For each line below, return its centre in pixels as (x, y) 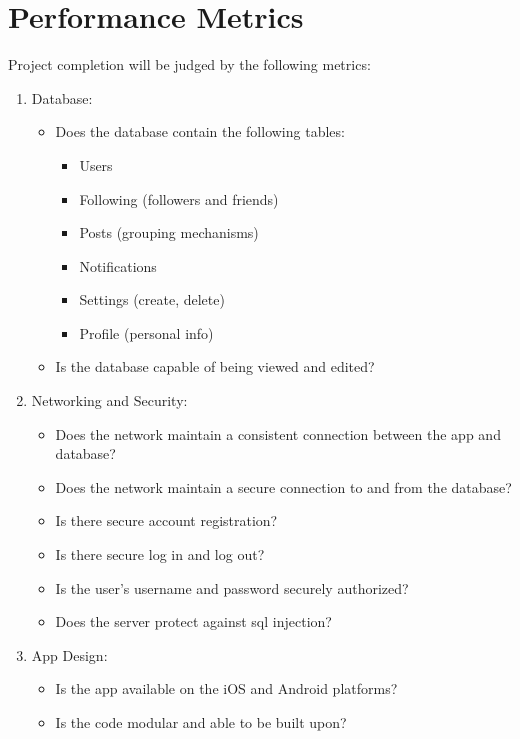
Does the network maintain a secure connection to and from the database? (283, 486)
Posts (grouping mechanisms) (169, 232)
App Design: (69, 654)
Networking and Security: (109, 400)
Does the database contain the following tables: (200, 131)
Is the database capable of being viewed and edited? (215, 366)
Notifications (118, 265)
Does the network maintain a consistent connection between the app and (278, 433)
